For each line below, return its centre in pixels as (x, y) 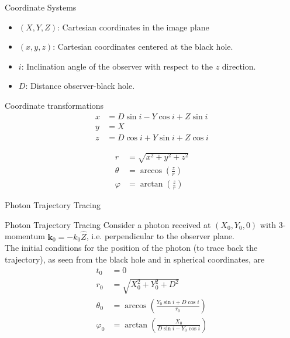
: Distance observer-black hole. (80, 86)
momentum (25, 236)
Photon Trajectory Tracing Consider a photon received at (108, 224)
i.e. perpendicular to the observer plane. (163, 236)
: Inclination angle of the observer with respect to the (117, 66)
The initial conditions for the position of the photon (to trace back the (131, 248)
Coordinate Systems (41, 7)
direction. (239, 66)
